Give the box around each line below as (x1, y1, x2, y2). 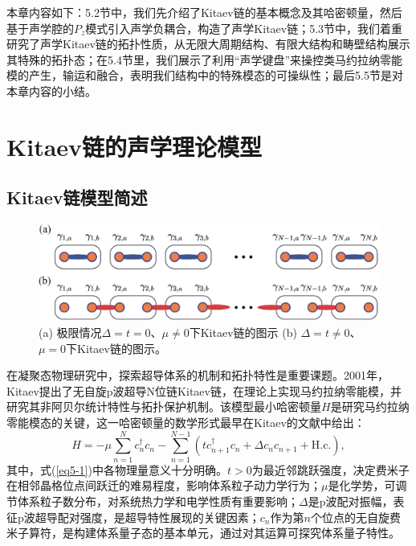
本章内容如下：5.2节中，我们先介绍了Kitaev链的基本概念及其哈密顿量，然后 (6, 4, 402, 20)
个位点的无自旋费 (310, 508, 401, 525)
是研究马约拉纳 (330, 398, 410, 415)
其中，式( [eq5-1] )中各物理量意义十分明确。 (6, 461, 227, 478)
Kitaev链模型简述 (6, 185, 148, 210)
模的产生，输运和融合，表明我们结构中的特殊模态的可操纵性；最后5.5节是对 (6, 67, 403, 84)
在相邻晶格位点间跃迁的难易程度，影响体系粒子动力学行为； (6, 477, 321, 494)
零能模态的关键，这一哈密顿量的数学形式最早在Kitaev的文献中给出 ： (6, 414, 365, 431)
